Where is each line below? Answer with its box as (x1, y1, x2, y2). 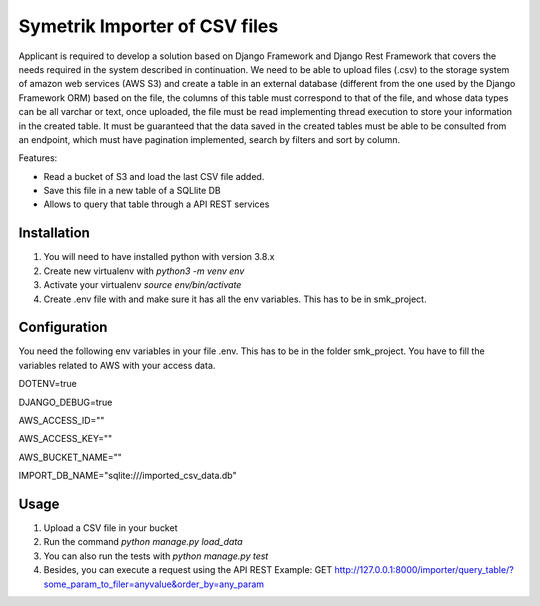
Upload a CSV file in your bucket (43, 522, 178, 534)
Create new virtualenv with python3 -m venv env (43, 265, 245, 277)
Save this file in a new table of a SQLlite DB (43, 185, 222, 197)
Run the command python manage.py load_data (43, 536, 243, 548)
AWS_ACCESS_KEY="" (18, 433, 113, 445)
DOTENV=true (18, 378, 77, 390)
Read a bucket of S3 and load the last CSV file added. (43, 170, 265, 182)
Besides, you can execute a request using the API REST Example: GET (43, 564, 333, 576)
